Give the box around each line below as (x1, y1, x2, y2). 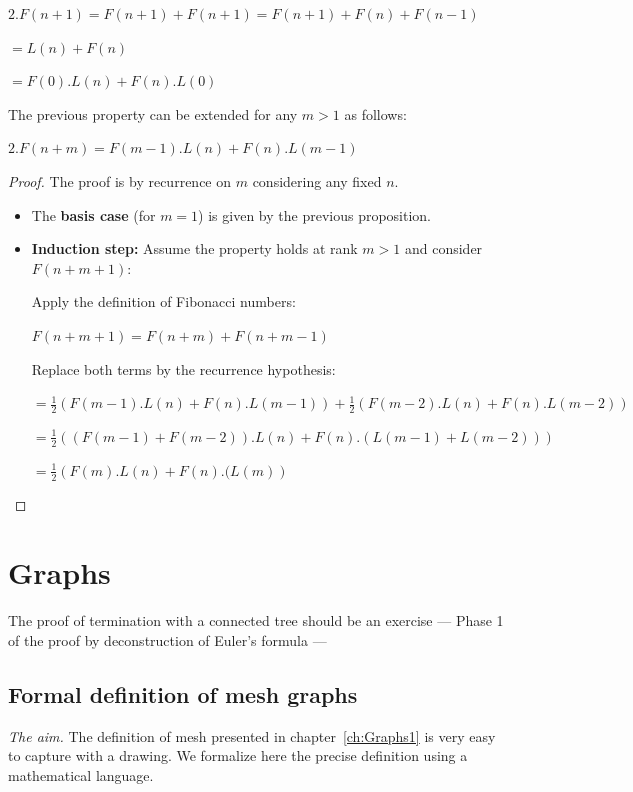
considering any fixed (252, 170, 382, 191)
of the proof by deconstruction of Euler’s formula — (8, 629, 327, 650)
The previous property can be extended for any (8, 103, 298, 124)
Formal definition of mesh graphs (8, 678, 358, 709)
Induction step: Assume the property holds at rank (31, 238, 358, 259)
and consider (404, 238, 483, 259)
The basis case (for (31, 204, 156, 225)
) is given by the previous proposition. (198, 204, 431, 225)
